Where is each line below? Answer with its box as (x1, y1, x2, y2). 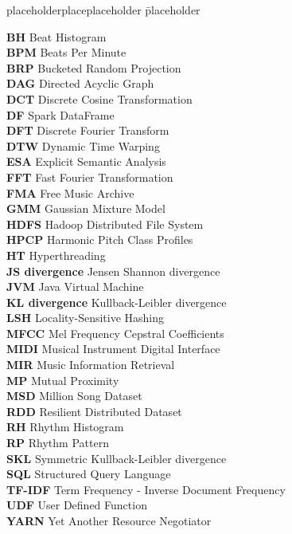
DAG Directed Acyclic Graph (6, 75, 154, 92)
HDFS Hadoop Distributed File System (6, 215, 204, 232)
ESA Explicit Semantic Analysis (6, 153, 166, 170)
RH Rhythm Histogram (6, 418, 124, 435)
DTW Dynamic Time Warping (6, 137, 160, 154)
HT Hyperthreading (6, 246, 106, 263)
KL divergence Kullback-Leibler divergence (6, 293, 227, 310)
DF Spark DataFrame (6, 106, 115, 123)
